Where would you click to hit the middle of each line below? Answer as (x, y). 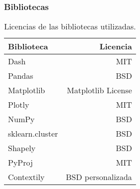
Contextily (26, 177)
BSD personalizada (99, 177)
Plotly (19, 105)
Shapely (22, 148)
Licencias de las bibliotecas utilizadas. (70, 26)
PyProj (20, 163)
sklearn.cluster (33, 134)
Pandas (21, 76)
